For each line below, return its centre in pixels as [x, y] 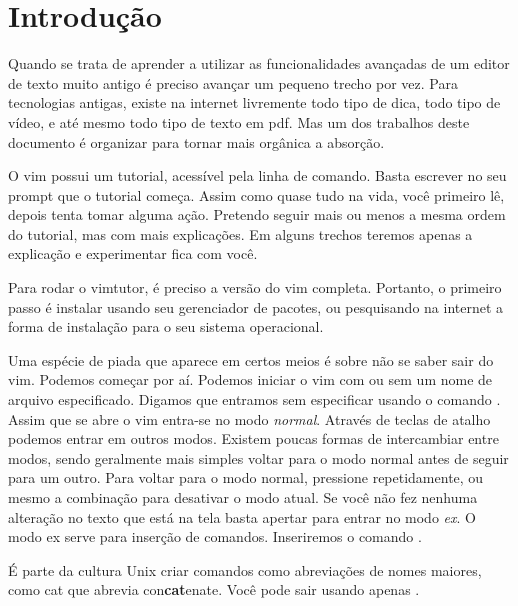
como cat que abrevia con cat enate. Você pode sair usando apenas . [214, 589]
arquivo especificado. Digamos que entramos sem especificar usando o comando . [254, 399]
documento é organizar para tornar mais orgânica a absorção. [196, 141]
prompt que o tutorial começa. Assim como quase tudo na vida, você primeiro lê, [256, 194]
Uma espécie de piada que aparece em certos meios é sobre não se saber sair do [251, 359]
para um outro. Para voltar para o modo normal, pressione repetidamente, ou [246, 477]
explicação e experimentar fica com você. [133, 253]
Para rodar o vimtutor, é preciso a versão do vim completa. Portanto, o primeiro [255, 287]
